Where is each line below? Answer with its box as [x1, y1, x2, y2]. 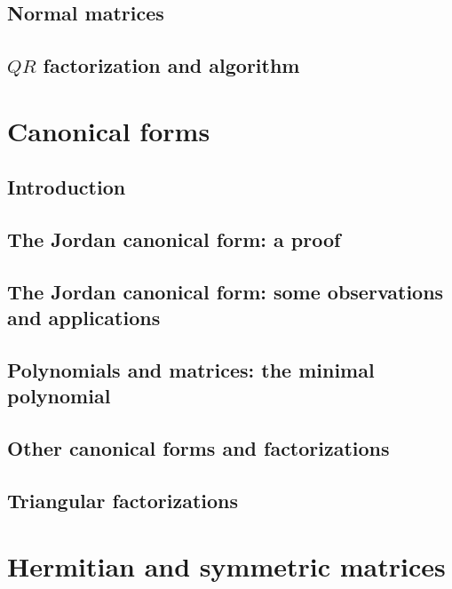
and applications [7, 304, 161, 331]
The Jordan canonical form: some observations [7, 277, 444, 305]
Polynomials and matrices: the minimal [7, 356, 375, 384]
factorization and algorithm [43, 52, 300, 79]
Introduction [7, 173, 126, 201]
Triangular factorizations [7, 487, 239, 514]
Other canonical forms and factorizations [7, 434, 390, 462]
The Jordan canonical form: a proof [7, 226, 341, 253]
